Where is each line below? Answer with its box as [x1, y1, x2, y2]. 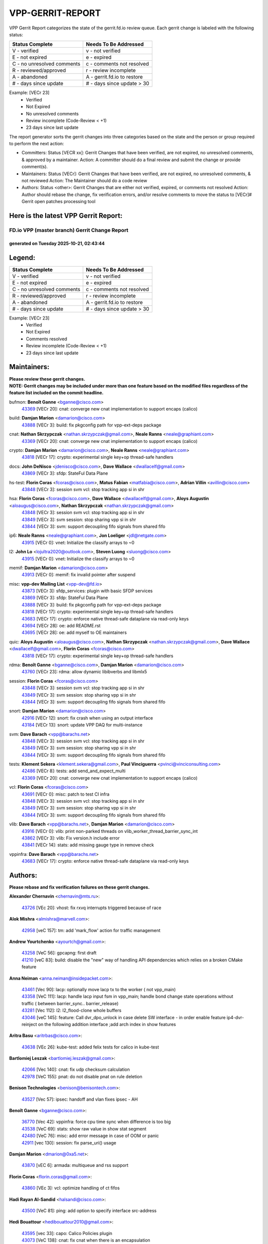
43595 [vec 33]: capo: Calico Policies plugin [21, 1230, 113, 1236]
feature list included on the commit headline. [9, 390, 104, 396]
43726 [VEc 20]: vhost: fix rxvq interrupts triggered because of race [21, 905, 161, 911]
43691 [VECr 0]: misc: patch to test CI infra [21, 791, 110, 797]
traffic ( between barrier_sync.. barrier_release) [21, 1000, 119, 1006]
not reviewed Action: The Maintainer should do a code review [21, 178, 147, 184]
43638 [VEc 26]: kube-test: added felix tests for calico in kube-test [21, 1044, 159, 1050]
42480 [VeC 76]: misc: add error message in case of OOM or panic [21, 1133, 159, 1139]
